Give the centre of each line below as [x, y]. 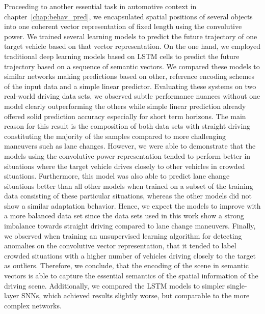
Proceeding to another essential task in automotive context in [100, 6]
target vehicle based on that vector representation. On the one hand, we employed [132, 46]
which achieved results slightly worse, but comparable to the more [146, 295]
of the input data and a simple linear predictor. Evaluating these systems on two [130, 86]
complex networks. [33, 305]
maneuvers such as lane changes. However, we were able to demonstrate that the [130, 146]
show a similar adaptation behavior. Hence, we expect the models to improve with [132, 205]
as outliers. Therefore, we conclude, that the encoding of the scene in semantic [126, 265]
